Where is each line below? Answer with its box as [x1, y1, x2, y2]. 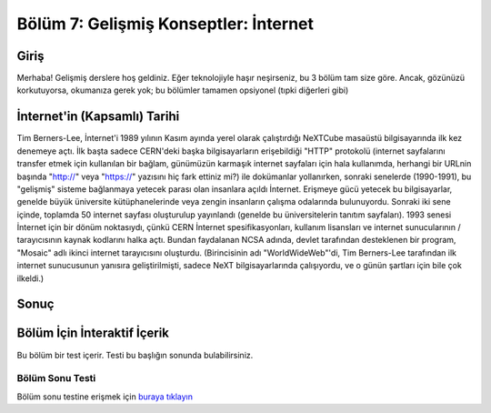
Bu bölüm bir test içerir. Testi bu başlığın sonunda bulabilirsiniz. [16, 349, 254, 360]
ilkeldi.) [16, 273, 45, 284]
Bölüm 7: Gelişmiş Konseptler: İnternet [16, 14, 314, 34]
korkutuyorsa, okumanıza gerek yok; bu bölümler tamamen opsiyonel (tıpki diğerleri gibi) [16, 85, 349, 96]
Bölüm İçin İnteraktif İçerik [16, 326, 170, 341]
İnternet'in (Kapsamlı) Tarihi [16, 109, 180, 125]
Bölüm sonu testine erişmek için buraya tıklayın [16, 391, 194, 402]
